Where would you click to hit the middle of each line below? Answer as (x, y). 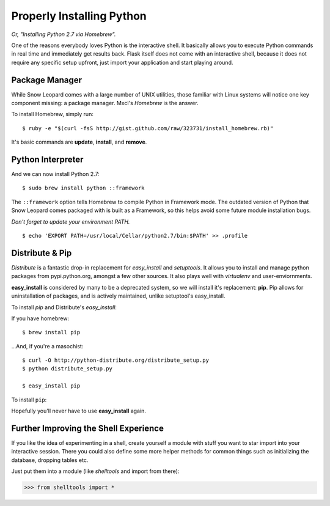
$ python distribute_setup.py (68, 369)
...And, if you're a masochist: (47, 346)
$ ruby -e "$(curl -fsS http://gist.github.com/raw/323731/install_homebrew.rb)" (148, 128)
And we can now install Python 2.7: (56, 174)
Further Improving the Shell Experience (88, 428)
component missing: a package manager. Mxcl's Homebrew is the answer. (105, 103)
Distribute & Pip (42, 253)
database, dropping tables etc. (50, 460)
